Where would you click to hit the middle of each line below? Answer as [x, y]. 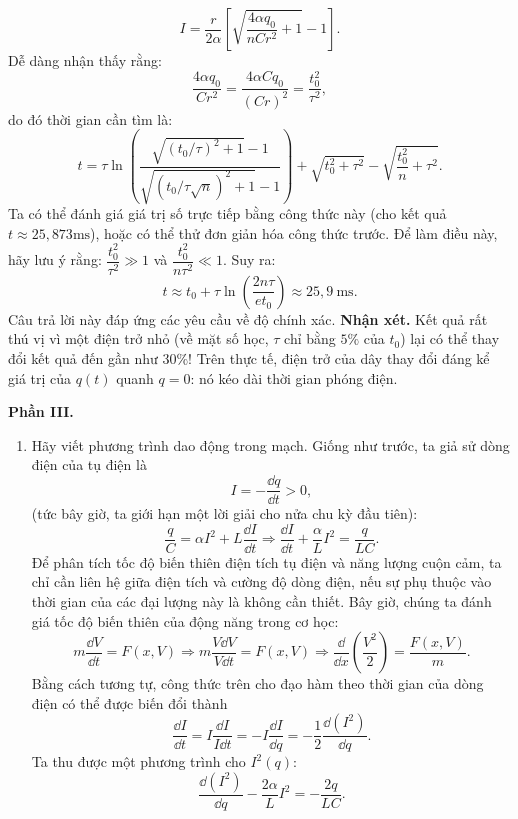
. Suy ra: [249, 259]
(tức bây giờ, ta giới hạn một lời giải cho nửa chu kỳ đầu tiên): [224, 513]
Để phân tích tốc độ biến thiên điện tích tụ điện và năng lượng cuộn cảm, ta [266, 561]
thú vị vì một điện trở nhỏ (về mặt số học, [138, 338]
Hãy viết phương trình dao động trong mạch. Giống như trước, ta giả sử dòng [270, 444]
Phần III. [41, 411]
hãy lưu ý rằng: [55, 259]
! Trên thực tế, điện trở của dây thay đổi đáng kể [339, 358]
